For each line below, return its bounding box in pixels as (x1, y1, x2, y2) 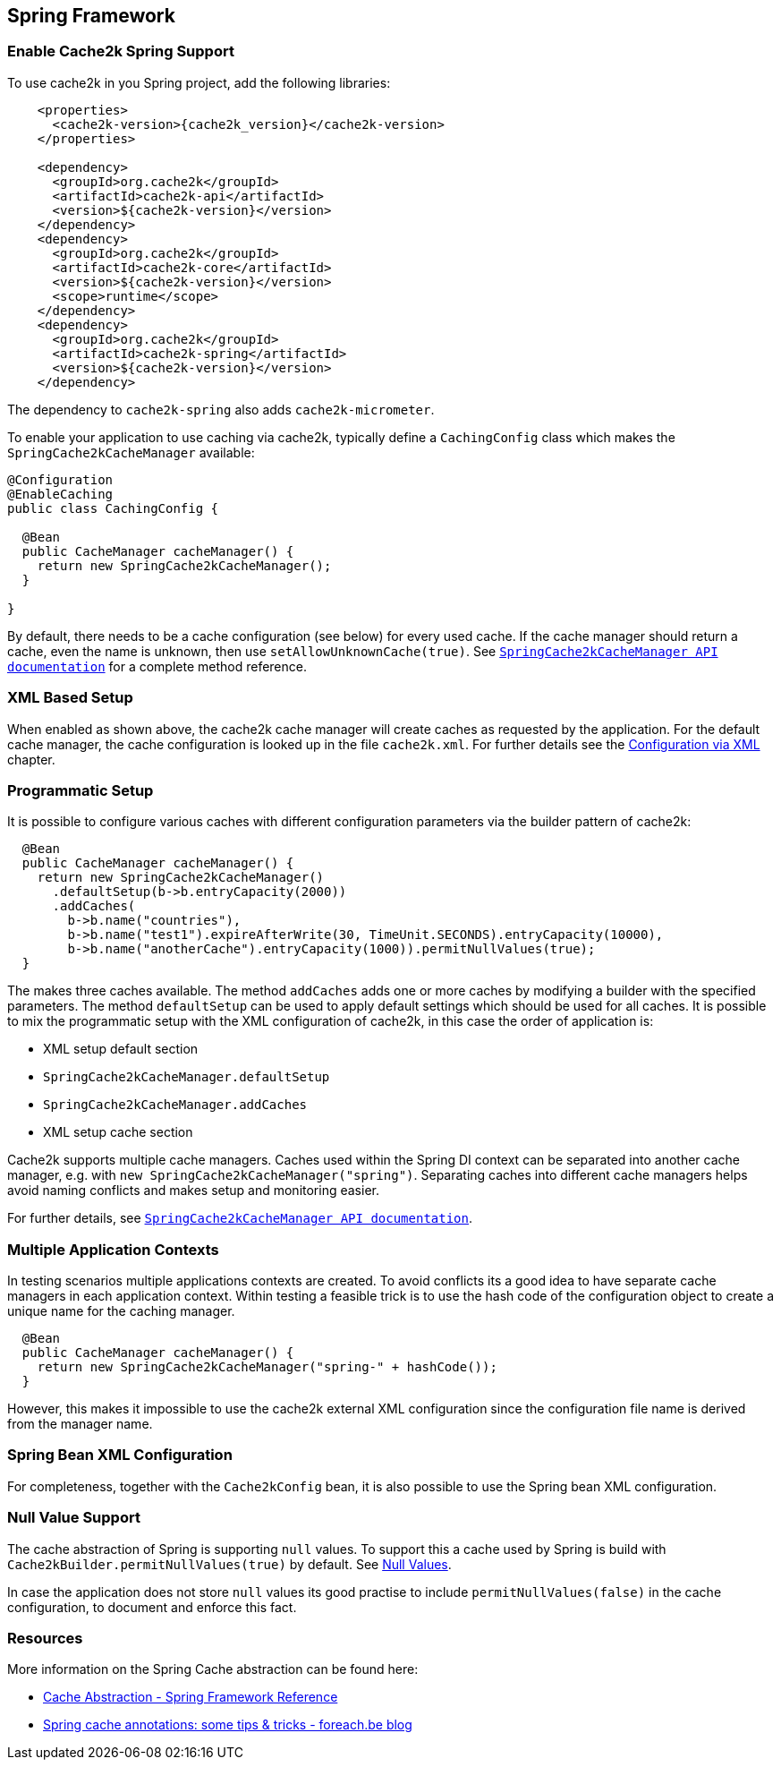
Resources (7, 1628, 83, 1647)
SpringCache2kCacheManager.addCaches (43, 1097, 308, 1113)
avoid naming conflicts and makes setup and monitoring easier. (7, 1182, 379, 1199)
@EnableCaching (7, 486, 114, 501)
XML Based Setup (7, 688, 133, 707)
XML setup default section (43, 1041, 199, 1057)
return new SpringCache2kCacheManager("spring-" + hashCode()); (37, 1360, 497, 1375)
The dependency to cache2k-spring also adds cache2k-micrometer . (7, 401, 435, 417)
